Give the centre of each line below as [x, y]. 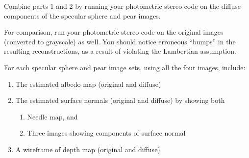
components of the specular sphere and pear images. [82, 15]
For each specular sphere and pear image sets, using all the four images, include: [125, 67]
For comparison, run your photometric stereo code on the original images [114, 32]
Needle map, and [52, 116]
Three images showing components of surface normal [106, 133]
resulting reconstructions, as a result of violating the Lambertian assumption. [120, 51]
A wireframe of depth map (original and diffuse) [88, 149]
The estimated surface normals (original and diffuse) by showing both [120, 100]
